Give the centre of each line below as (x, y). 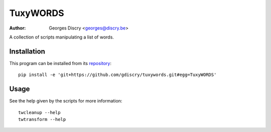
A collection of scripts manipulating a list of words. (61, 37)
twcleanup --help (39, 112)
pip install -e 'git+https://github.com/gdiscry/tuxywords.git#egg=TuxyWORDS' (117, 75)
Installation (27, 51)
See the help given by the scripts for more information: (66, 101)
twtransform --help (42, 119)
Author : (18, 28)
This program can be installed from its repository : (60, 63)
